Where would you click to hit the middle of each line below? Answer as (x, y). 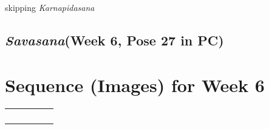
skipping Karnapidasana (50, 7)
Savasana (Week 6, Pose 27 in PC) (114, 40)
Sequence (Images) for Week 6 (135, 84)
